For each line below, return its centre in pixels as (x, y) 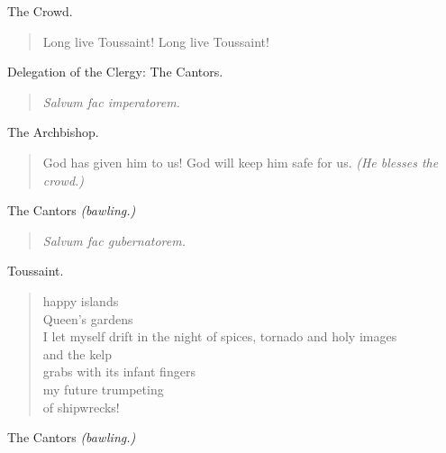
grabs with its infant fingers (119, 371)
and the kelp (77, 353)
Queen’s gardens (88, 318)
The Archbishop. (53, 132)
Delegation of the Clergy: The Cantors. (115, 72)
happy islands (81, 300)
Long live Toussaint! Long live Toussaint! (156, 41)
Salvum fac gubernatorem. (114, 240)
